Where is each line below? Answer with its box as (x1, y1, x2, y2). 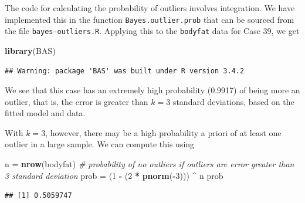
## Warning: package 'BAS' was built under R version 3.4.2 (5, 66, 245, 75)
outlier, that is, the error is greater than (5, 95, 148, 107)
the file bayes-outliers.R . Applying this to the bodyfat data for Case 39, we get (5, 25, 300, 37)
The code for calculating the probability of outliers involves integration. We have (5, 2, 295, 13)
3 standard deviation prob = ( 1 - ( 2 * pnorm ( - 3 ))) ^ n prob (5, 169, 223, 181)
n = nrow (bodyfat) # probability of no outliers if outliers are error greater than (5, 158, 294, 170)
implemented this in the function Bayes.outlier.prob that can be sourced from (5, 13, 294, 25)
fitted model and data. (5, 107, 86, 119)
